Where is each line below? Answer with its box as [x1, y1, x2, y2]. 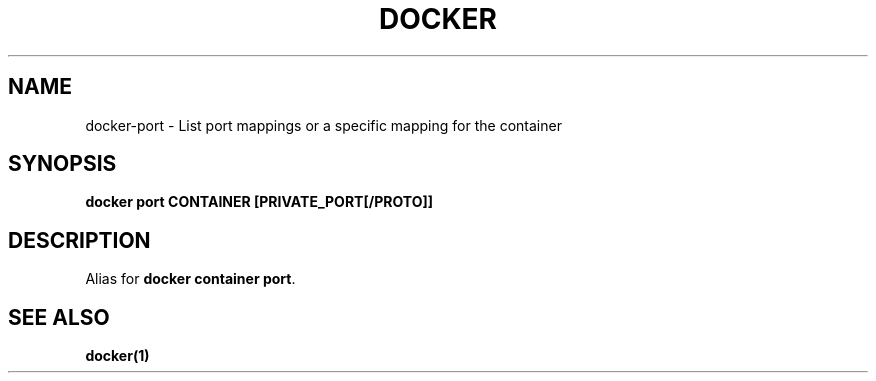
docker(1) [85, 347, 150, 365]
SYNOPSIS [8, 151, 117, 177]
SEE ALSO [8, 304, 110, 330]
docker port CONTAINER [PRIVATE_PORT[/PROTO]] [85, 193, 433, 211]
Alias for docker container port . [85, 270, 296, 288]
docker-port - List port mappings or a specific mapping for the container [85, 116, 562, 134]
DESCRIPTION [8, 227, 151, 253]
